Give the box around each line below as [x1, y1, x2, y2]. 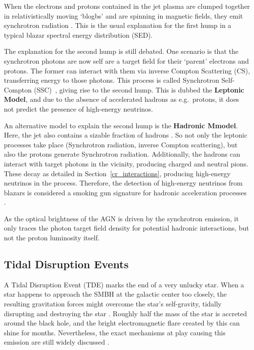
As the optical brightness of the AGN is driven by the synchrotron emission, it [4, 213, 239, 223]
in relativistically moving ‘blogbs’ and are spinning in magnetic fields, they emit [4, 10, 243, 21]
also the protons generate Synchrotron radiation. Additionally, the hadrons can [4, 149, 240, 159]
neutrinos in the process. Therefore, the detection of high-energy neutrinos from [4, 178, 243, 188]
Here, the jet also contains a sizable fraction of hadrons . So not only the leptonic [4, 130, 248, 140]
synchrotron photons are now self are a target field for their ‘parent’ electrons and [4, 55, 249, 66]
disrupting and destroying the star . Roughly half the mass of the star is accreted [4, 308, 247, 318]
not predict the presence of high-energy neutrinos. [4, 103, 153, 114]
